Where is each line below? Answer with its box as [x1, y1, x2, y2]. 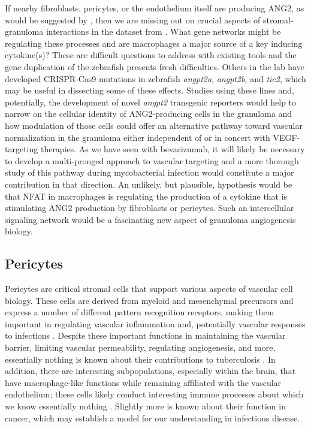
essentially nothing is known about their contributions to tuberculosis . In [5, 352, 276, 365]
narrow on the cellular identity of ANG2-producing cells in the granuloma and [5, 107, 292, 120]
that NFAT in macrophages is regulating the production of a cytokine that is [5, 189, 288, 202]
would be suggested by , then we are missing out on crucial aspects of [5, 13, 261, 26]
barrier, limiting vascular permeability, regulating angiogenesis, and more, [5, 341, 276, 354]
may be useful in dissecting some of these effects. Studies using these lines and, [5, 84, 294, 97]
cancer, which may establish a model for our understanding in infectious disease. [5, 411, 300, 424]
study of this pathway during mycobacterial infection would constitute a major [5, 166, 294, 179]
